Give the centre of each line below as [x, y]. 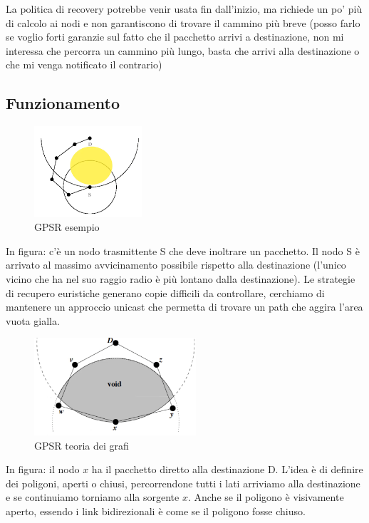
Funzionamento [63, 103]
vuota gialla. [33, 320]
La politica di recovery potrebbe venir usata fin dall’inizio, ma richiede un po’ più [184, 9]
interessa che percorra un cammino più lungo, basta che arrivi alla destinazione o [183, 50]
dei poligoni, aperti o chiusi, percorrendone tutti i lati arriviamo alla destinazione [183, 483]
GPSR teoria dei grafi [82, 445]
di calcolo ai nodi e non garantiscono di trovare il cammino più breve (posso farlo [183, 22]
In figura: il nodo [43, 469]
